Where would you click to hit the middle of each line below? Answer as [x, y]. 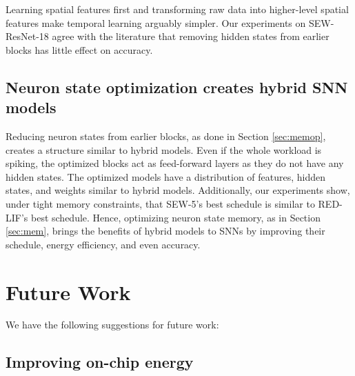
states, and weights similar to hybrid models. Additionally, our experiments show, [178, 190]
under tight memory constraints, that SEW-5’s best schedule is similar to [160, 203]
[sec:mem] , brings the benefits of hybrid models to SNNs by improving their [165, 231]
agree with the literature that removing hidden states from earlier [191, 36]
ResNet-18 [27, 36]
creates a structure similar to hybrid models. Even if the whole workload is [164, 149]
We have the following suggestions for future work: [112, 325]
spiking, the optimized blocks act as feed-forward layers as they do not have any [175, 163]
